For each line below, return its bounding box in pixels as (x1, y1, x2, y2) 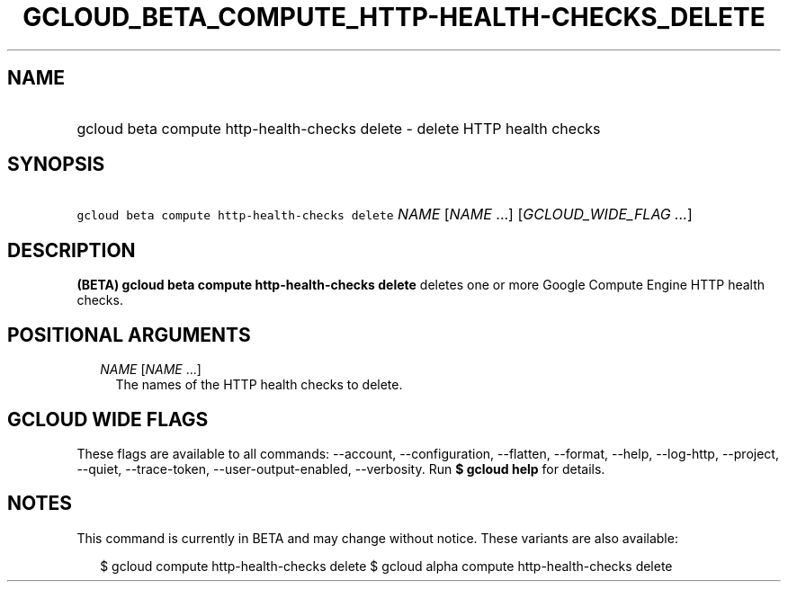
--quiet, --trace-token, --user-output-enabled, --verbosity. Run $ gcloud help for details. (76, 460, 605, 477)
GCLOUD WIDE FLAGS (7, 407, 209, 431)
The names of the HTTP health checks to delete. (115, 377, 403, 393)
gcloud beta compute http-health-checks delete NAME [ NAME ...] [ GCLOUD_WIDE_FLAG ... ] (76, 205, 693, 224)
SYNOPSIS (7, 153, 105, 176)
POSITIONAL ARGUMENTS (7, 323, 251, 346)
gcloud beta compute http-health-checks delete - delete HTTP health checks (76, 119, 601, 138)
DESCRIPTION (7, 238, 136, 262)
